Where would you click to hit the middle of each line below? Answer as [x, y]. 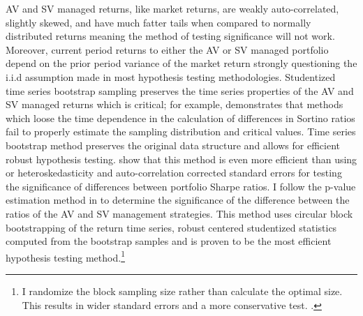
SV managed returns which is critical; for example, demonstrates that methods [175, 104]
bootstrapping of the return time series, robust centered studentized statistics [171, 227]
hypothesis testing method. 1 [65, 256]
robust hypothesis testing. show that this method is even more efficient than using [181, 159]
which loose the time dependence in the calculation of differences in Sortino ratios [180, 118]
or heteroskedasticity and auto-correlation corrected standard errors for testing [174, 173]
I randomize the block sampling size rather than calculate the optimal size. [182, 291]
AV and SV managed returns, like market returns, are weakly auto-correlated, [172, 8]
